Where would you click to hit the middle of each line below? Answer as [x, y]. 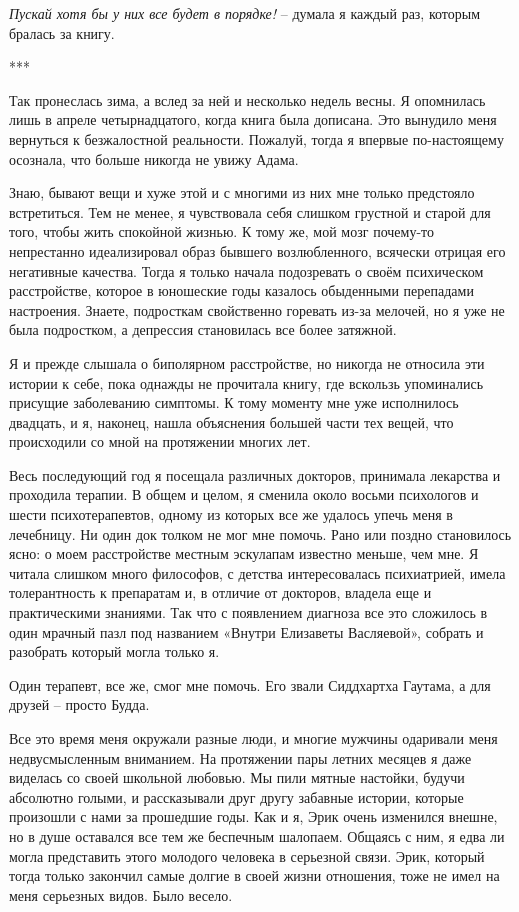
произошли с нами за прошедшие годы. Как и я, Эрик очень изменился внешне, [253, 816]
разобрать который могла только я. [114, 651]
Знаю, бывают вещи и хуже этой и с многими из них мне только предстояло [242, 192]
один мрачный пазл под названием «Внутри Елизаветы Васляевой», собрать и [246, 631]
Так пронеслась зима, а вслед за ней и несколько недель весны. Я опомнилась [247, 99]
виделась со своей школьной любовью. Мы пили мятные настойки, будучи [237, 777]
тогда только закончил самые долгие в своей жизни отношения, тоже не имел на [254, 875]
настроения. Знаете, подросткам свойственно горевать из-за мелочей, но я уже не [257, 309]
